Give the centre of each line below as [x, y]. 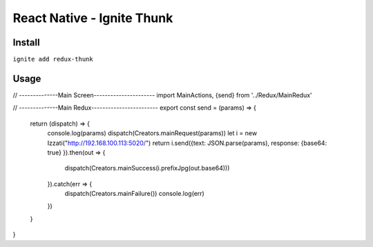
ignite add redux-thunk [53, 59]
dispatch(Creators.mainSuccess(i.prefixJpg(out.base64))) [147, 168]
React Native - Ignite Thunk [93, 18]
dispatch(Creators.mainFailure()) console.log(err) [135, 194]
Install [27, 42]
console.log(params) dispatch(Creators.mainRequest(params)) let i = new [152, 133]
